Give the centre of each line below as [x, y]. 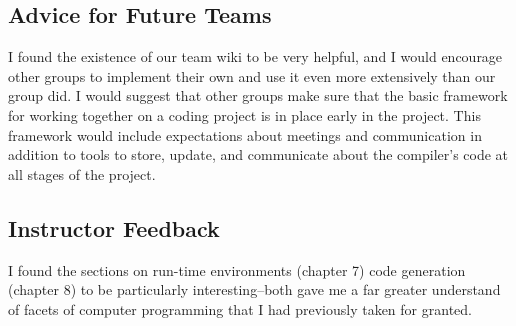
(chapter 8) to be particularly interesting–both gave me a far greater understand [254, 289]
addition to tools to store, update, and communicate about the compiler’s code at [258, 154]
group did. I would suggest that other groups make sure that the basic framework [258, 95]
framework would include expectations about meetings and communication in [245, 134]
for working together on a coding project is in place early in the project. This [244, 114]
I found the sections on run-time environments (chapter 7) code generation [237, 269]
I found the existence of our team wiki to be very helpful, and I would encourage [255, 56]
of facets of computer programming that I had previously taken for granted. [240, 308]
